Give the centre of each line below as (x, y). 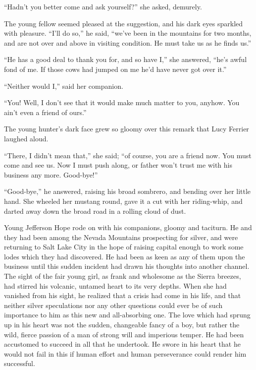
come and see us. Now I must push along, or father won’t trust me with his (118, 165)
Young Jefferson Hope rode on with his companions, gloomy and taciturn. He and (128, 227)
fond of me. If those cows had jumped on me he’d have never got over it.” (115, 69)
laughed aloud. (26, 138)
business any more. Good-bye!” (51, 174)
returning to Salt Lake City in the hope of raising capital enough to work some (124, 247)
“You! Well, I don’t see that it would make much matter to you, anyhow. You (122, 102)
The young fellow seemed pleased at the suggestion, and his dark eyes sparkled (124, 23)
